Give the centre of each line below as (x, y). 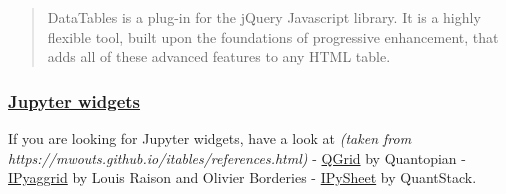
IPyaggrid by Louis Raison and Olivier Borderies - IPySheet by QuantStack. (242, 177)
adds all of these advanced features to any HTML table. (219, 56)
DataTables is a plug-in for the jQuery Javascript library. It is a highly (264, 17)
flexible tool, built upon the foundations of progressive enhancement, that (273, 36)
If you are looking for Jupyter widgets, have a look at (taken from (210, 138)
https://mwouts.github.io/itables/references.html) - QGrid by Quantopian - (237, 157)
